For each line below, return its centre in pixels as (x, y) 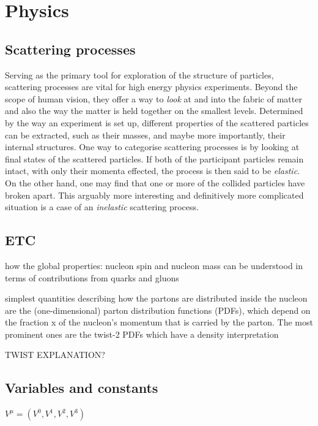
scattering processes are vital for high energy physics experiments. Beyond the (151, 87)
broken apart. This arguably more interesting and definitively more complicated (154, 195)
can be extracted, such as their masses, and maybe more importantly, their (145, 135)
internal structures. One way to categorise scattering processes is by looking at (152, 147)
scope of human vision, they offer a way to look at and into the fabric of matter (153, 98)
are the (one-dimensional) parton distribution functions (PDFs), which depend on (158, 310)
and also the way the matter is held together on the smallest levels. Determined (154, 111)
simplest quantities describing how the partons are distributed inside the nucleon (156, 298)
